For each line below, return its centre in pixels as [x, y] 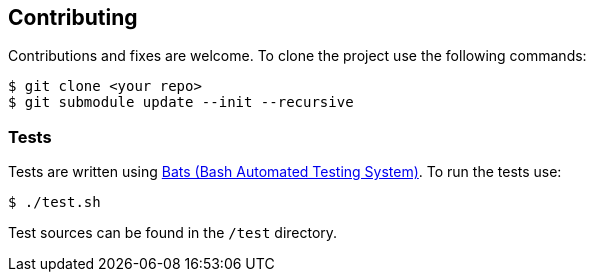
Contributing [73, 17]
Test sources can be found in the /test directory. [173, 233]
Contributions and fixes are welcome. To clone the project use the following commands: [297, 56]
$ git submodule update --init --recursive [181, 102]
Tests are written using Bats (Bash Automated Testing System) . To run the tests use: [285, 172]
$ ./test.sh [54, 202]
